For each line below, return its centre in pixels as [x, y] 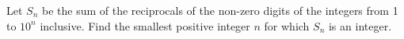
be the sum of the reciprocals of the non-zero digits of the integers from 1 [220, 10]
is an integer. [360, 25]
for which [287, 25]
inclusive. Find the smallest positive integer [145, 25]
